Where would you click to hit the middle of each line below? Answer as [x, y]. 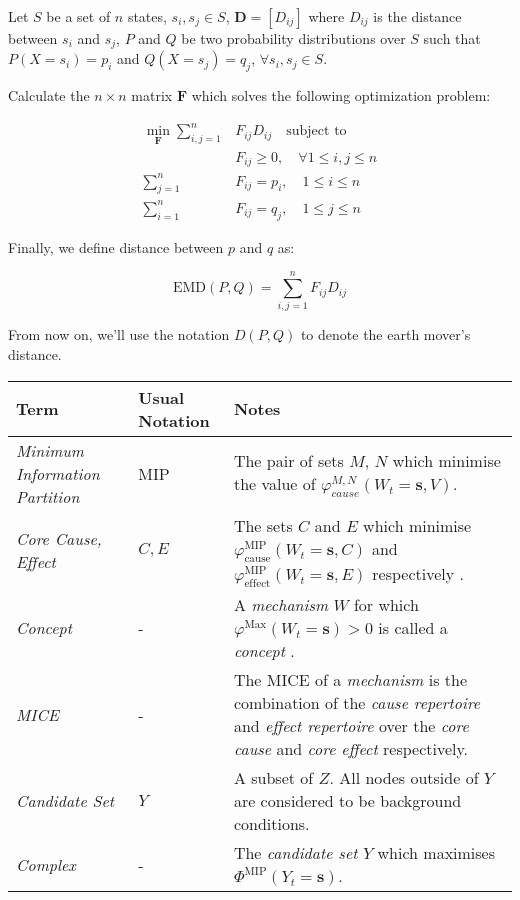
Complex [46, 864]
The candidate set [295, 853]
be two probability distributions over [293, 38]
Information [58, 473]
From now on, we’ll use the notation [119, 334]
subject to [316, 131]
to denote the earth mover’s [385, 334]
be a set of [78, 16]
